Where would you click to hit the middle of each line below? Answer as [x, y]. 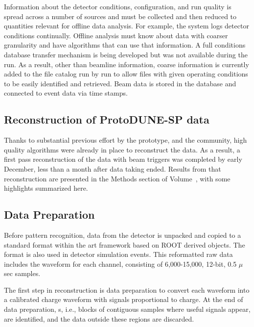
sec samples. [22, 273]
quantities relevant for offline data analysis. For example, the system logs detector [127, 26]
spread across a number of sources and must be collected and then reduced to [120, 16]
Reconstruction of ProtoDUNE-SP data [107, 119]
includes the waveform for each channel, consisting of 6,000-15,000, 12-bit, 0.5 [120, 264]
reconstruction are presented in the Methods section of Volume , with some [117, 178]
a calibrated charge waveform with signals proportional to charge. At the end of [124, 299]
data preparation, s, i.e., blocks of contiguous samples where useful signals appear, [127, 309]
